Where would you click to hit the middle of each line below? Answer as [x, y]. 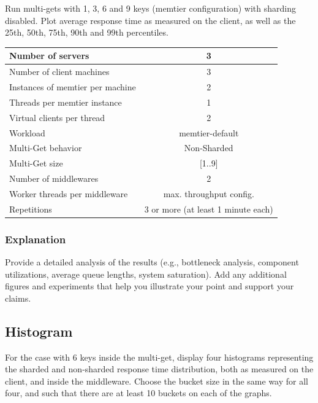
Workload [27, 132]
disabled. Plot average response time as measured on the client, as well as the [150, 20]
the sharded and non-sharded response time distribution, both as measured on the [159, 369]
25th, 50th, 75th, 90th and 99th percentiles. [87, 32]
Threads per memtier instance [66, 102]
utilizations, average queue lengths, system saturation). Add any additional [146, 274]
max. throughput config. [209, 193]
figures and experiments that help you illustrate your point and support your [150, 286]
